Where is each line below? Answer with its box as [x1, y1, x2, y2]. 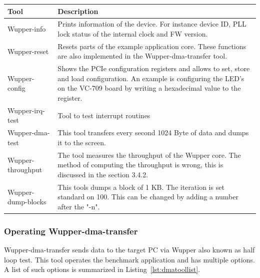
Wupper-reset [7, 46, 49, 56]
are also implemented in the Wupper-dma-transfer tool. [57, 51, 227, 61]
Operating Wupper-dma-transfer [4, 224, 138, 237]
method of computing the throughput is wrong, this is [57, 159, 223, 170]
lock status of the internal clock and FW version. [57, 28, 208, 39]
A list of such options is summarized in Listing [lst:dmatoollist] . [4, 264, 200, 274]
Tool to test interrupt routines [57, 110, 150, 120]
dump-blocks [7, 196, 46, 207]
